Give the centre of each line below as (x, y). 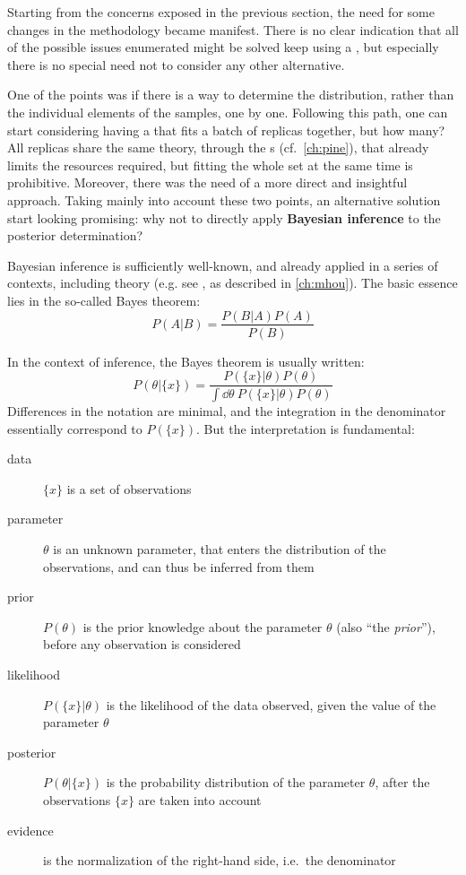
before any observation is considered (142, 644)
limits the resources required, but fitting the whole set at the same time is (210, 165)
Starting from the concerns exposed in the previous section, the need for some (221, 12)
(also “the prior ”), (386, 626)
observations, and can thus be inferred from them (179, 566)
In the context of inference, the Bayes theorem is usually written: (186, 361)
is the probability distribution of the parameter (236, 782)
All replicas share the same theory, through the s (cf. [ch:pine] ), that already (218, 147)
